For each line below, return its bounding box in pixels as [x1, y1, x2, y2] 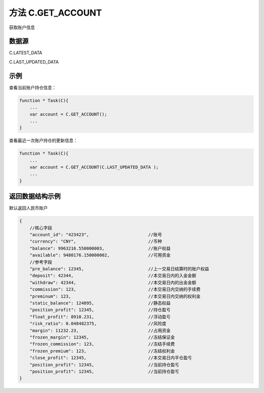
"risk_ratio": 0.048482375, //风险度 [29, 321, 166, 327]
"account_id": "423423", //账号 [29, 232, 162, 238]
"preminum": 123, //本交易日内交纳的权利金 [29, 293, 200, 299]
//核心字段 [29, 225, 52, 231]
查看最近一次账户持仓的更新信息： [9, 137, 78, 144]
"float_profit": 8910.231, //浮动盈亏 [29, 314, 171, 320]
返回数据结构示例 [9, 192, 61, 200]
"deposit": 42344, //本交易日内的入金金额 [29, 273, 197, 279]
